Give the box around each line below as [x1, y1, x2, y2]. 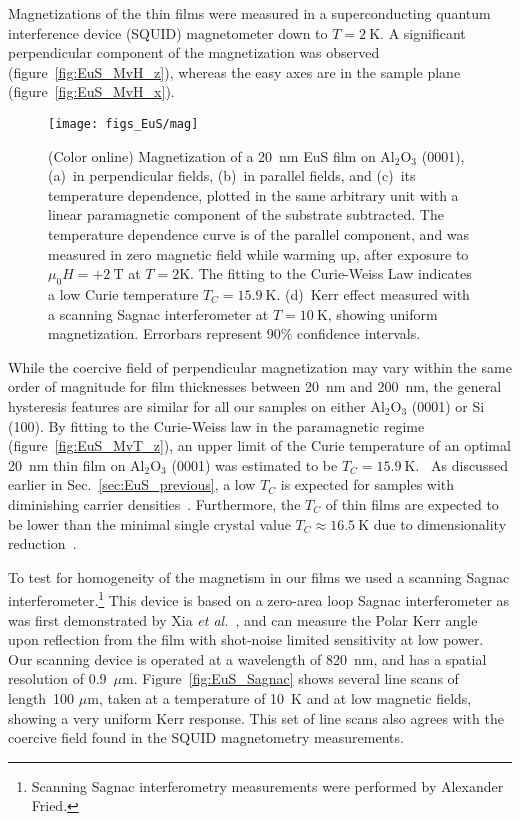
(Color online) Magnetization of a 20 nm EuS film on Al [48, 145, 395, 166]
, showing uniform [327, 303, 438, 324]
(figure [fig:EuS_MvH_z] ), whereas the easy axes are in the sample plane [8, 61, 461, 82]
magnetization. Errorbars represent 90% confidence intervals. [48, 323, 421, 344]
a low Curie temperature [48, 283, 199, 304]
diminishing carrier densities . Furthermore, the [8, 493, 301, 514]
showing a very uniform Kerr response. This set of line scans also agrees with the [8, 707, 504, 728]
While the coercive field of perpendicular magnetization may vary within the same [8, 356, 512, 377]
